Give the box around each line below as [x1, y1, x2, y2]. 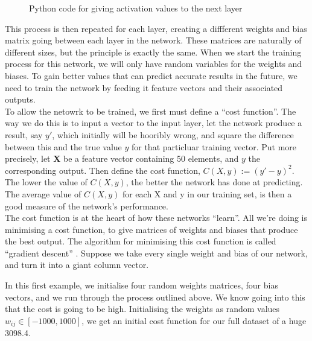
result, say [5, 128, 43, 141]
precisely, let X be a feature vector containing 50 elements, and [5, 152, 239, 165]
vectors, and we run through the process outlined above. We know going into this [5, 290, 305, 303]
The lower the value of [5, 176, 88, 188]
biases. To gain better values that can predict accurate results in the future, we [5, 69, 298, 81]
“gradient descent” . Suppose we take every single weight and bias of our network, [5, 246, 308, 259]
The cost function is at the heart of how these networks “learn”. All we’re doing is [5, 211, 307, 224]
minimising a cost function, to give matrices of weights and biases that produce [5, 223, 298, 235]
